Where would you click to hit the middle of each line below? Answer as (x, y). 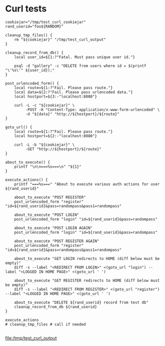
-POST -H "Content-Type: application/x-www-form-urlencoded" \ (92, 110)
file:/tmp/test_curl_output (31, 338)
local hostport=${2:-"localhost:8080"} (56, 136)
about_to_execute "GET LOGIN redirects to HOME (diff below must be (87, 258)
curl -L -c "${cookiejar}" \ (44, 105)
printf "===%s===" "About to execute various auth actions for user (87, 184)
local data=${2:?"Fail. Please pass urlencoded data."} (74, 92)
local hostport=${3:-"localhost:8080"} (56, 96)
